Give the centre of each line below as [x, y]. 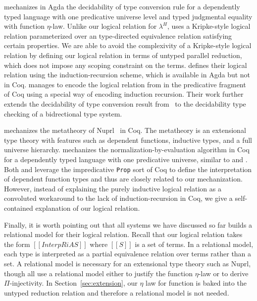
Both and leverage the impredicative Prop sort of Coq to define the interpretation [128, 169]
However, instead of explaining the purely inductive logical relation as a [113, 188]
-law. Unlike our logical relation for [103, 26]
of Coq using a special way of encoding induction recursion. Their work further [124, 94]
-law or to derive [223, 273]
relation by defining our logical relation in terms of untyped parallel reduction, [123, 55]
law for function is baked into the [196, 283]
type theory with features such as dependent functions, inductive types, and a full [128, 140]
